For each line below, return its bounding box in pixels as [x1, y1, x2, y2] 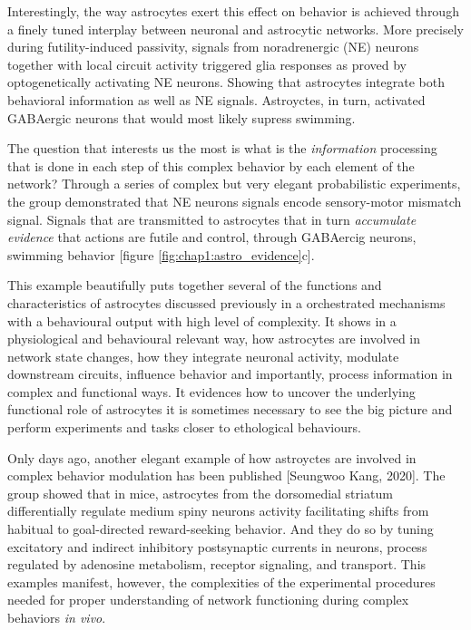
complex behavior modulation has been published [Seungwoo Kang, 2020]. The [7, 466, 446, 485]
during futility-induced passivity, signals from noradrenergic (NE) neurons [7, 37, 419, 56]
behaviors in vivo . [7, 608, 106, 626]
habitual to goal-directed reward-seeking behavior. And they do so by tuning [7, 519, 434, 538]
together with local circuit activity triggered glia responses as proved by [7, 54, 407, 73]
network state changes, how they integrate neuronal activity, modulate [7, 346, 399, 365]
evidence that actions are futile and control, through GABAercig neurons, [7, 228, 417, 247]
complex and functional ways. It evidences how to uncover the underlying [7, 382, 416, 401]
